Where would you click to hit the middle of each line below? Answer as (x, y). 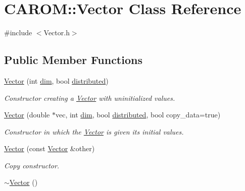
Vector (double (27, 115)
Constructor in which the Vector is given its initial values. (94, 131)
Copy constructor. (32, 165)
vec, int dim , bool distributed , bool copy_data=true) (138, 115)
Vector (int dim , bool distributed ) (56, 80)
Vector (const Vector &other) (50, 148)
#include (18, 33)
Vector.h (57, 33)
